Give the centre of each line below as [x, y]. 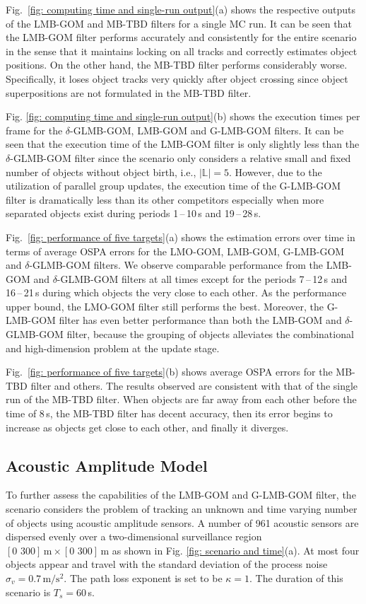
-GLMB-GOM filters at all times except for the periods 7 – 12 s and [202, 278]
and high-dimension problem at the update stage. [113, 348]
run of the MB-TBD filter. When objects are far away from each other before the [181, 399]
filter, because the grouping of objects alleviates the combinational [210, 334]
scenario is [28, 592]
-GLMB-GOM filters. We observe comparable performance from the [176, 265]
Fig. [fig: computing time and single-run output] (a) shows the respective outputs [181, 9]
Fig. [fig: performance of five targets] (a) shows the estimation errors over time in [181, 237]
